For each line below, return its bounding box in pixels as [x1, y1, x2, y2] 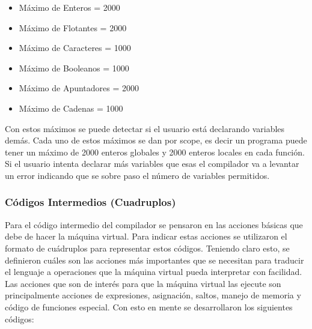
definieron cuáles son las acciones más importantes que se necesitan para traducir [5, 253, 304, 266]
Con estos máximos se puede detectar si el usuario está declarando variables [5, 122, 285, 134]
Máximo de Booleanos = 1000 [19, 61, 129, 74]
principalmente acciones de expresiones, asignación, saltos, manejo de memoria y [5, 289, 301, 301]
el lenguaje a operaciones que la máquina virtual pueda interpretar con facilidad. [5, 265, 302, 278]
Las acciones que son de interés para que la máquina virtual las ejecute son [5, 277, 281, 289]
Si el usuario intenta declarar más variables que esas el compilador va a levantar [5, 157, 299, 170]
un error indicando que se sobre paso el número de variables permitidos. [5, 169, 270, 181]
